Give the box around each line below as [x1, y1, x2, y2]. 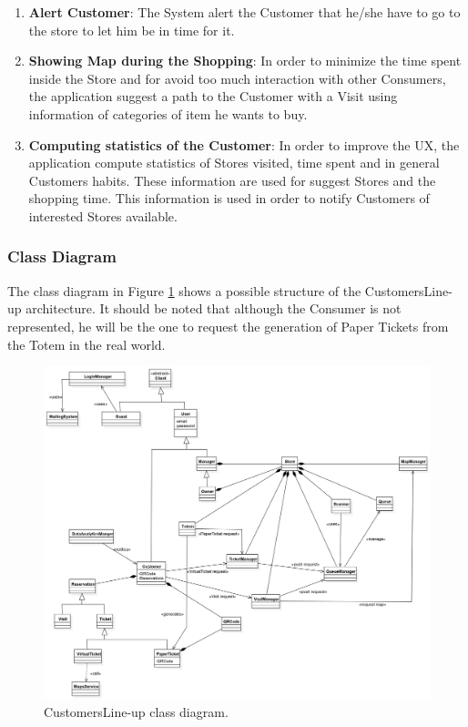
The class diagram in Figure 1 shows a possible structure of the [7, 281, 361, 300]
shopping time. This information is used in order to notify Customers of [28, 189, 430, 208]
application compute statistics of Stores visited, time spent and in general [28, 153, 440, 172]
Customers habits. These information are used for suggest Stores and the [28, 170, 436, 189]
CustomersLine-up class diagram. [44, 701, 229, 721]
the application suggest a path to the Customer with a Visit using [28, 87, 398, 106]
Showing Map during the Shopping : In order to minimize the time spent [28, 51, 462, 70]
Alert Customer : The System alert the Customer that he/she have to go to [28, 3, 461, 21]
